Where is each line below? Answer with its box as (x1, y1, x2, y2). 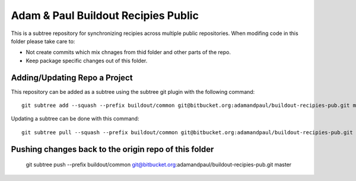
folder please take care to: (11, 37, 75, 45)
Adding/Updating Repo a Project (11, 72, 133, 82)
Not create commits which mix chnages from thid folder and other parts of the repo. (26, 49, 231, 56)
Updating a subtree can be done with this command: (11, 115, 139, 122)
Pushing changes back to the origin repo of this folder (11, 144, 214, 154)
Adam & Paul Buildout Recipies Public (11, 9, 199, 22)
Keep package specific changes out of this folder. (26, 57, 148, 64)
